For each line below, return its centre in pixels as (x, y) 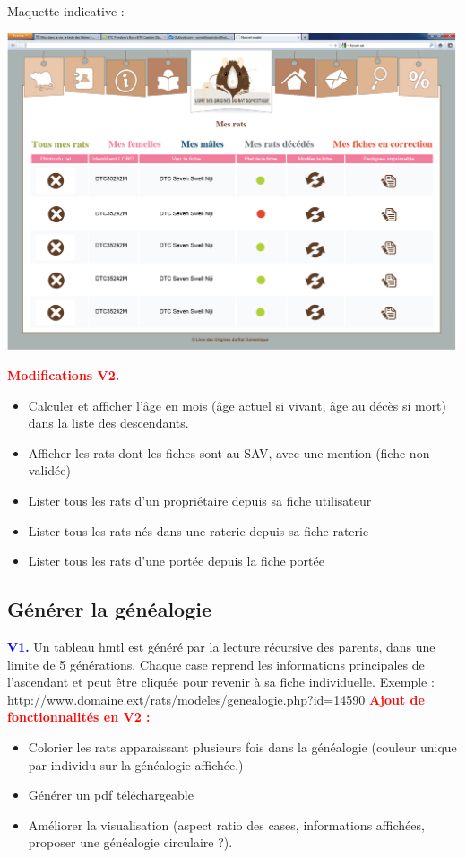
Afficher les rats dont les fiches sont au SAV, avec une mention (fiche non (229, 452)
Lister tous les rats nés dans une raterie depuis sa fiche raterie (198, 530)
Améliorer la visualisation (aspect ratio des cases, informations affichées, (226, 824)
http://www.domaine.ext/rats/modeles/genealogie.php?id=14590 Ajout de (216, 699)
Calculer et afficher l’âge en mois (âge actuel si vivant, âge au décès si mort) (237, 405)
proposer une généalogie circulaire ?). (130, 842)
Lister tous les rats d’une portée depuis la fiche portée (176, 561)
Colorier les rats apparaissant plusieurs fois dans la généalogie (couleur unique (242, 746)
